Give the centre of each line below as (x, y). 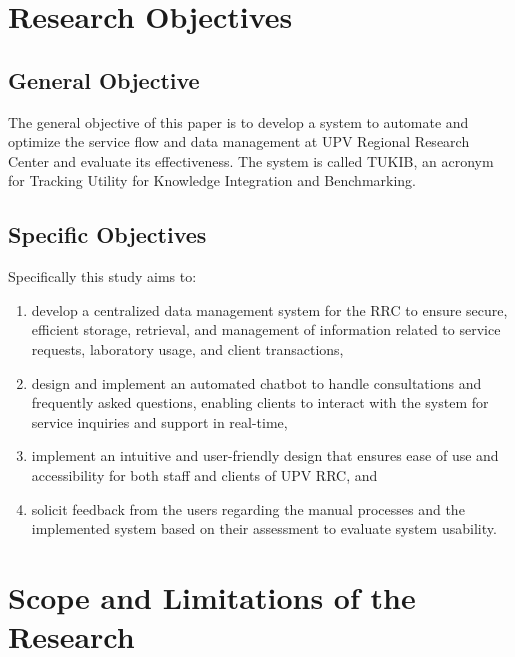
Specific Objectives (107, 234)
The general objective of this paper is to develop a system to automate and (238, 121)
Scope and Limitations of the (212, 596)
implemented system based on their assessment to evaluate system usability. (264, 528)
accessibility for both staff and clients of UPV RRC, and (204, 474)
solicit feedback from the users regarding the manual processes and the (248, 508)
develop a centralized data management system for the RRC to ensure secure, (269, 309)
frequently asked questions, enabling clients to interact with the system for (260, 402)
